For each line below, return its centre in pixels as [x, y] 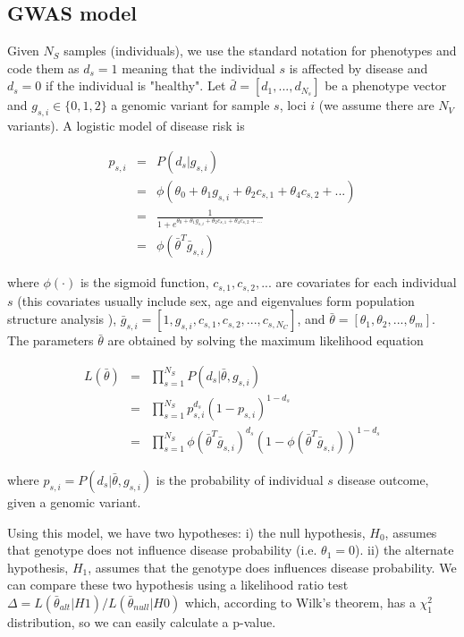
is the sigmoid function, [144, 282]
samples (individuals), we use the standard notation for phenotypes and [260, 51]
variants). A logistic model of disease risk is [126, 126]
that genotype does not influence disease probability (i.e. [162, 550]
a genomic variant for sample [190, 105]
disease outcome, [383, 479]
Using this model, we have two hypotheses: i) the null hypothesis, [186, 532]
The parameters [51, 340]
